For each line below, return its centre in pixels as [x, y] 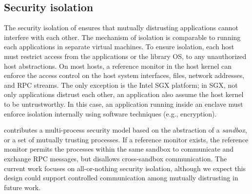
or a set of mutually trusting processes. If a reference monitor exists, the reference [126, 139]
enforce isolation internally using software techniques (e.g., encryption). [110, 113]
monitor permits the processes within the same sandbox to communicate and [119, 149]
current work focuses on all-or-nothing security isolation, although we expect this [125, 168]
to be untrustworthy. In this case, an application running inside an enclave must [124, 104]
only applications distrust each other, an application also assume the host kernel [124, 94]
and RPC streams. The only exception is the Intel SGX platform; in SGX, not [121, 85]
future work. [22, 187]
